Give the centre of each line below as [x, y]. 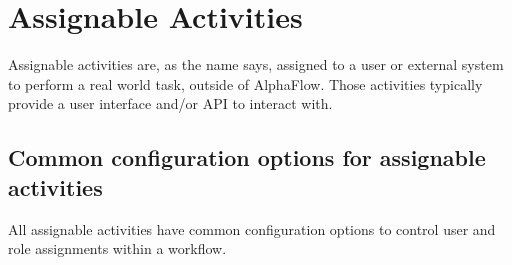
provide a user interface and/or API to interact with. [170, 103]
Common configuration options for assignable [247, 157]
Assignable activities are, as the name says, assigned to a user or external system [256, 64]
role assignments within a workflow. [117, 248]
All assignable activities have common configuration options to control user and [252, 228]
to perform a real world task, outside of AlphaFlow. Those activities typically [245, 83]
